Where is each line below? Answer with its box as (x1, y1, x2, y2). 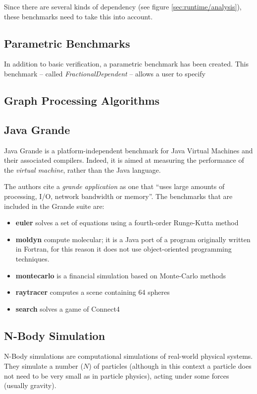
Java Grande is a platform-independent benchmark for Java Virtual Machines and (4, 145, 253, 155)
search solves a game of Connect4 (15, 303, 120, 314)
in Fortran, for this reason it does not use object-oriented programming (15, 244, 232, 254)
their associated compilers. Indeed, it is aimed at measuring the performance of (4, 155, 244, 165)
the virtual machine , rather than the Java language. (4, 164, 161, 175)
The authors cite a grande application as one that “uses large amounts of (4, 181, 225, 192)
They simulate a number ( (4, 361, 83, 371)
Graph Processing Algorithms (4, 92, 160, 108)
